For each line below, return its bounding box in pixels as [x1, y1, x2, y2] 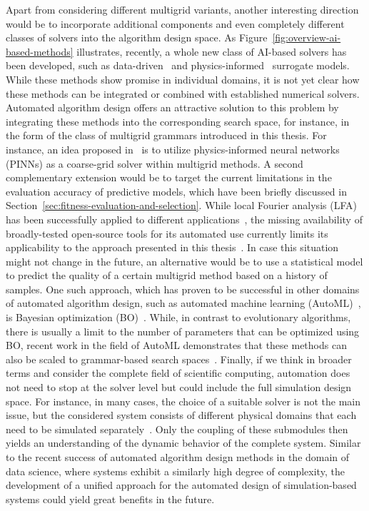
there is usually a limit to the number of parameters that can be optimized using [6, 323, 360, 338]
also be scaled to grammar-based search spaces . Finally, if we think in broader [6, 351, 352, 366]
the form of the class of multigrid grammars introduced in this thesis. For [6, 128, 327, 143]
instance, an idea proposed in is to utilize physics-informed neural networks [6, 141, 340, 156]
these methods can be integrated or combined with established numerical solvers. [6, 86, 360, 101]
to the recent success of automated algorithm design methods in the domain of [6, 450, 350, 464]
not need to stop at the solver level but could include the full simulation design [6, 380, 352, 395]
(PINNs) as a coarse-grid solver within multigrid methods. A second [6, 156, 303, 171]
